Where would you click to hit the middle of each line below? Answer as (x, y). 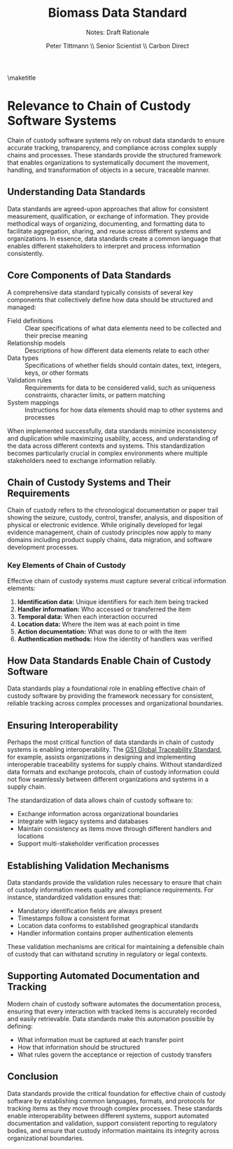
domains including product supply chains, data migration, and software (110, 540)
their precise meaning (56, 335)
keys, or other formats (57, 373)
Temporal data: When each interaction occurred (87, 616)
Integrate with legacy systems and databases (83, 821)
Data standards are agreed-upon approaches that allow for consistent (108, 208)
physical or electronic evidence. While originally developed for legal (105, 525)
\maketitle (22, 78)
